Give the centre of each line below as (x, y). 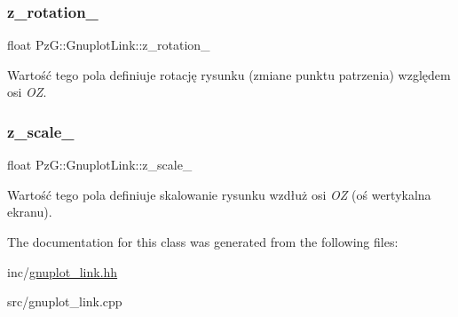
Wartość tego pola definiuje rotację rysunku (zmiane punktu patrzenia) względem (229, 74)
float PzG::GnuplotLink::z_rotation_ (109, 45)
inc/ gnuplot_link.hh (63, 271)
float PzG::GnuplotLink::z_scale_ (100, 165)
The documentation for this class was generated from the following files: (203, 242)
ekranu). (30, 212)
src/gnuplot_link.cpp (65, 301)
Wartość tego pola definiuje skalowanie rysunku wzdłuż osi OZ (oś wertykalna (219, 194)
